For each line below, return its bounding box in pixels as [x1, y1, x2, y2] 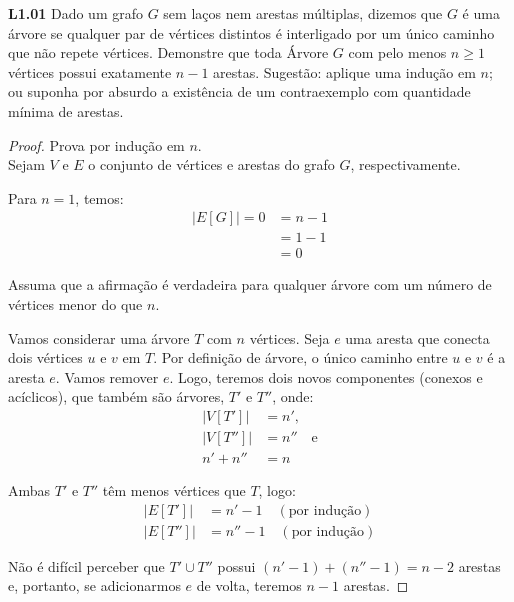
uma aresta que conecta [345, 327, 490, 348]
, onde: [272, 386, 314, 407]
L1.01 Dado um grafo [8, 3, 143, 23]
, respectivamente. [350, 154, 461, 175]
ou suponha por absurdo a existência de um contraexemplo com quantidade [8, 81, 471, 102]
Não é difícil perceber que [8, 555, 165, 576]
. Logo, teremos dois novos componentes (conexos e [169, 366, 483, 387]
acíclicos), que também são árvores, [8, 386, 225, 407]
